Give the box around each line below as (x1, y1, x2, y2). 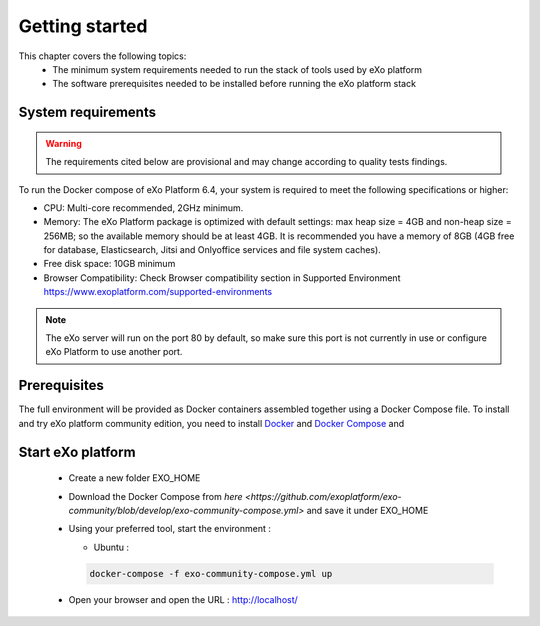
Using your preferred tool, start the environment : (68, 523, 272, 535)
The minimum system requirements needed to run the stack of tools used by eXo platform (52, 63, 423, 75)
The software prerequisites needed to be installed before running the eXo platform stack (52, 78, 417, 90)
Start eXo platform (18, 443, 136, 460)
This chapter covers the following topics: (18, 50, 187, 62)
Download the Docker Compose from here (68, 490, 244, 502)
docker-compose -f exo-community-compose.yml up (89, 568, 333, 579)
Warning (45, 137, 82, 149)
